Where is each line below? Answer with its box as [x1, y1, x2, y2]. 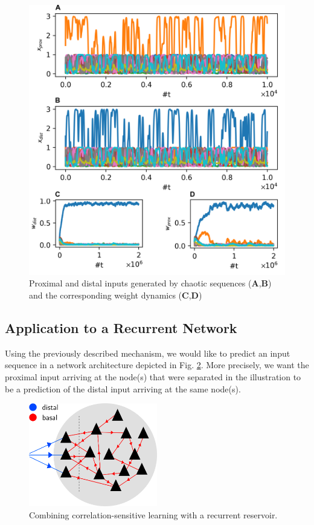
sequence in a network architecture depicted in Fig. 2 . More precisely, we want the [5, 358, 309, 371]
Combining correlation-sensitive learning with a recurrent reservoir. [29, 508, 278, 521]
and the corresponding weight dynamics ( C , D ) [29, 288, 202, 301]
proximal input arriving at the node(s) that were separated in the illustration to [5, 370, 301, 383]
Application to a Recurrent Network [5, 318, 237, 337]
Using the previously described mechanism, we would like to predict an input [5, 346, 290, 359]
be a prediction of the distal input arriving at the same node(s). [5, 382, 241, 395]
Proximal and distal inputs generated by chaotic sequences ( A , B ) [29, 277, 272, 289]
